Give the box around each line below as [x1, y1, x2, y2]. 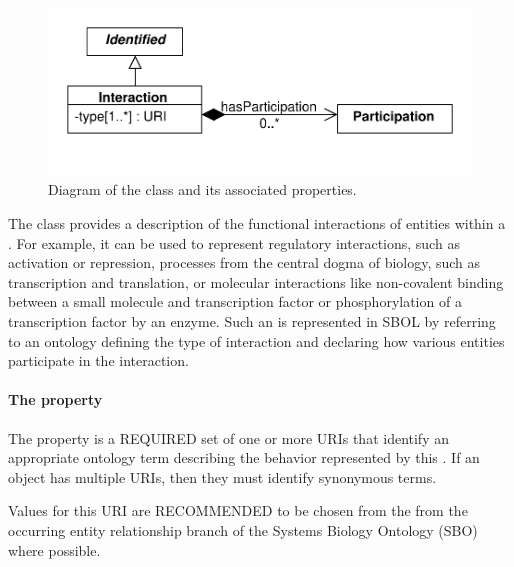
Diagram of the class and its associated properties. [48, 179, 357, 200]
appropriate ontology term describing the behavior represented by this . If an [8, 447, 480, 468]
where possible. [8, 539, 101, 560]
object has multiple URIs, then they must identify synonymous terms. [8, 466, 437, 487]
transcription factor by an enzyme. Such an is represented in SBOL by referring [8, 310, 496, 331]
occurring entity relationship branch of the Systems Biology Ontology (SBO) [8, 519, 478, 540]
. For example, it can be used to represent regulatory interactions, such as [8, 232, 460, 253]
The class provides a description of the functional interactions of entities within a [8, 213, 506, 234]
